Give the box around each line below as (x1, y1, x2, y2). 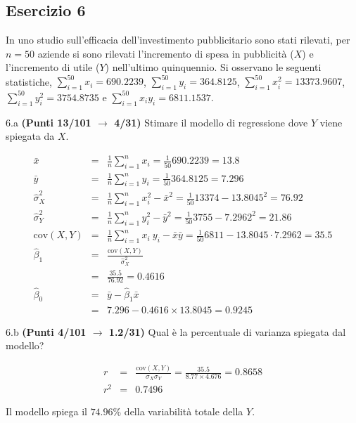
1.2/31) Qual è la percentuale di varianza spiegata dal (108, 324, 346, 339)
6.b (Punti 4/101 (6, 324, 87, 339)
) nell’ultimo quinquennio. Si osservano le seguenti (105, 60, 322, 74)
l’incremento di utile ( (6, 60, 100, 74)
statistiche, (6, 74, 52, 89)
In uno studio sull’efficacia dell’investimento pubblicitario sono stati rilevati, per (6, 32, 350, 47)
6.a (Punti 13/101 (6, 115, 91, 129)
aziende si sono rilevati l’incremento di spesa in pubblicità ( (37, 46, 294, 60)
